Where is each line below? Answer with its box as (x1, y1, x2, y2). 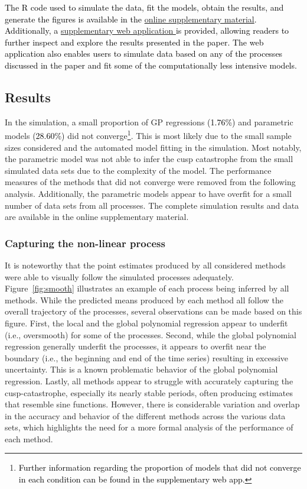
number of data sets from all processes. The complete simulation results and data (5, 199, 299, 211)
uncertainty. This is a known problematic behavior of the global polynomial (5, 363, 278, 375)
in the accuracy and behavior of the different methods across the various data (5, 409, 286, 422)
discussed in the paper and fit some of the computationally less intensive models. (5, 59, 297, 71)
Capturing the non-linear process (5, 235, 165, 250)
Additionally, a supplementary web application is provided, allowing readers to (5, 24, 289, 37)
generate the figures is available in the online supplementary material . (5, 12, 257, 25)
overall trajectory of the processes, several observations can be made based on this (5, 305, 302, 318)
